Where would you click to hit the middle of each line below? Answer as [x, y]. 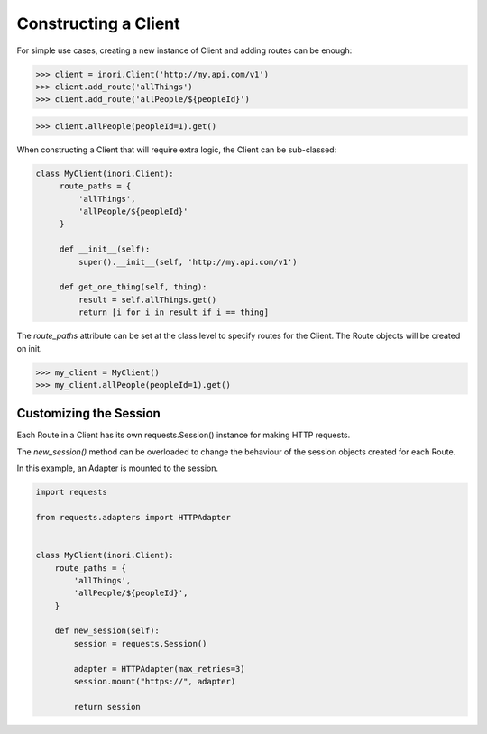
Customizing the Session [89, 413]
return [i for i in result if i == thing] [174, 312]
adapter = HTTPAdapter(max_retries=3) [159, 669]
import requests [72, 492]
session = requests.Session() [140, 643]
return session [107, 706]
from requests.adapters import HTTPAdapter [133, 517]
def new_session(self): [107, 631]
